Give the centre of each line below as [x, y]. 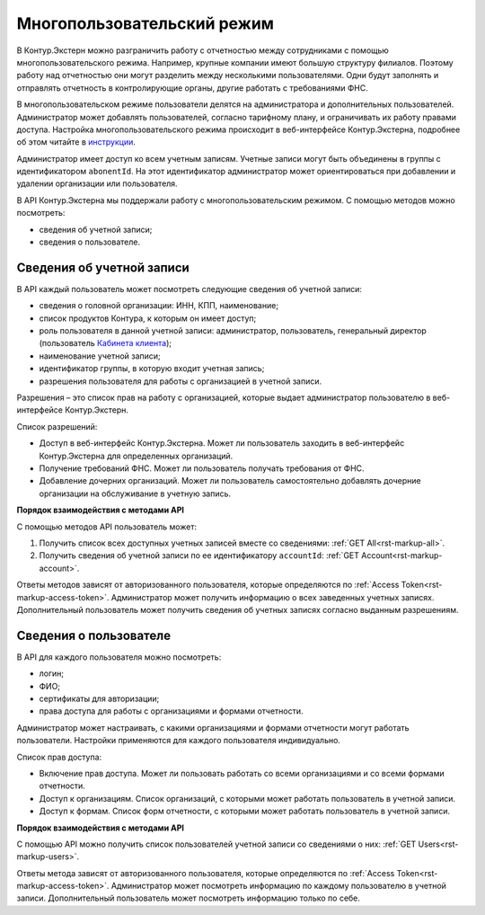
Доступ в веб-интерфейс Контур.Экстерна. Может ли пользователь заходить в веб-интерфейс [222, 443]
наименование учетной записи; [100, 356]
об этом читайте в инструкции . [76, 142]
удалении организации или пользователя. [97, 183]
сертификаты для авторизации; [99, 698]
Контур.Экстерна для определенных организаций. [136, 456]
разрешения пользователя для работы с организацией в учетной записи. [181, 381]
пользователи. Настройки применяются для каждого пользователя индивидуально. [179, 741]
